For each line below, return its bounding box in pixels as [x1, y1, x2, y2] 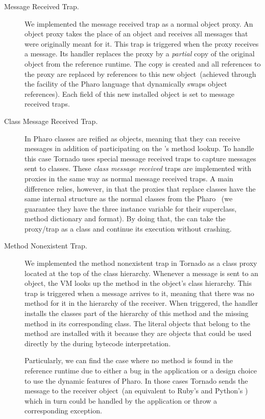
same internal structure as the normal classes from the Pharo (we [25, 193, 233, 204]
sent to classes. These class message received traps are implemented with [25, 163, 252, 174]
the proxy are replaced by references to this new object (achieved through [25, 68, 256, 79]
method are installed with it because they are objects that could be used [25, 328, 252, 339]
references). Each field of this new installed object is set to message [25, 88, 235, 99]
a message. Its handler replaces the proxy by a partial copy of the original [25, 48, 255, 59]
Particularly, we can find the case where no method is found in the [25, 355, 233, 366]
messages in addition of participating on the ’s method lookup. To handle [25, 143, 254, 154]
